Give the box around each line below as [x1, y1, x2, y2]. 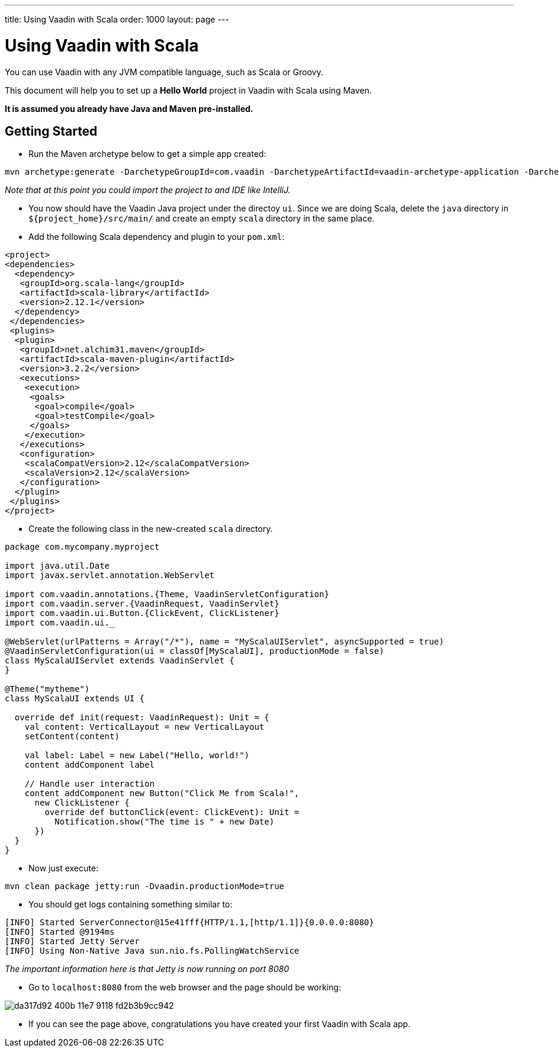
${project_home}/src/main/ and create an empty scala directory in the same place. [28, 213, 375, 224]
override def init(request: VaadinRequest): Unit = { [14, 713, 269, 723]
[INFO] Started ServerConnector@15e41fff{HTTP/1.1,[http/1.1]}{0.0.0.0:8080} [5, 918, 374, 928]
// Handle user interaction [24, 779, 155, 789]
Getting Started [5, 123, 98, 139]
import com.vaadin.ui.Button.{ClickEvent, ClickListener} [5, 608, 279, 618]
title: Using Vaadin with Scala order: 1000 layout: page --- [5, 14, 229, 24]
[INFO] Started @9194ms [5, 927, 115, 937]
